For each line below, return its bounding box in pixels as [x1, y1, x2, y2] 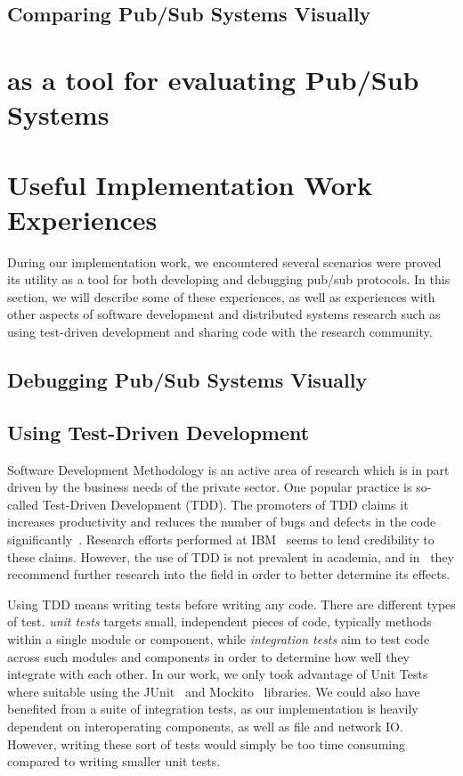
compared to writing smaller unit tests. [7, 752, 221, 771]
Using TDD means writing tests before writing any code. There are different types [7, 594, 456, 613]
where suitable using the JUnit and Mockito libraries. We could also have [7, 682, 420, 700]
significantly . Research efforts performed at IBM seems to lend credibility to [7, 529, 435, 548]
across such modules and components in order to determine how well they [7, 647, 410, 666]
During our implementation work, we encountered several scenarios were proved [7, 252, 442, 271]
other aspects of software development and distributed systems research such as [7, 305, 441, 323]
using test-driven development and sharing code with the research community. [7, 323, 433, 341]
